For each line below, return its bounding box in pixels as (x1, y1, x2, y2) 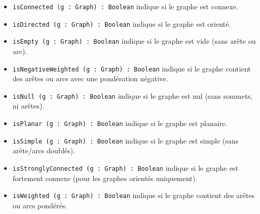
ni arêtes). (12, 100, 45, 111)
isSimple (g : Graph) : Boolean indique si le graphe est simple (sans (12, 135, 239, 146)
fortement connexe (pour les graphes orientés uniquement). (12, 172, 197, 183)
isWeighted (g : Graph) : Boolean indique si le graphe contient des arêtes (12, 190, 255, 201)
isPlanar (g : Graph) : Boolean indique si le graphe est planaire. (12, 118, 228, 129)
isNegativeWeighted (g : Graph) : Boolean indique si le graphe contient (12, 63, 251, 74)
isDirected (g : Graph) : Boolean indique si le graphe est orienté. (12, 18, 231, 29)
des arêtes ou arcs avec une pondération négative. (12, 73, 168, 84)
